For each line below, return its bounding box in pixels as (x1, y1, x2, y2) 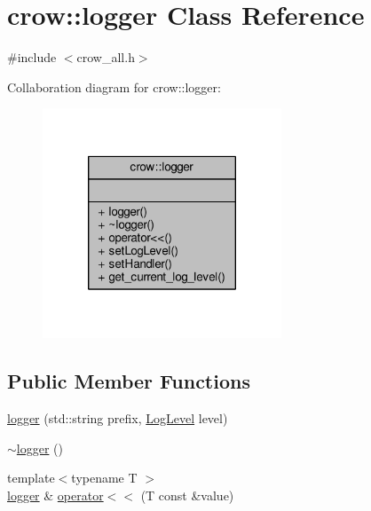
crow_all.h (76, 48, 135, 67)
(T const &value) (140, 485, 234, 504)
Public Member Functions (7, 367, 250, 395)
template (7, 468, 55, 487)
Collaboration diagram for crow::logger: (7, 77, 221, 96)
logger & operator (7, 485, 104, 504)
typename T (71, 468, 138, 487)
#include (7, 48, 57, 67)
